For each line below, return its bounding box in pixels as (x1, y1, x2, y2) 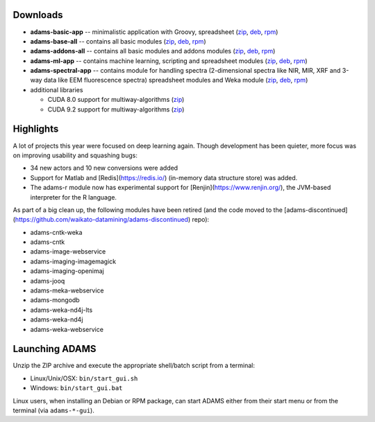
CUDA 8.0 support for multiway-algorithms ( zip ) (47, 96, 185, 104)
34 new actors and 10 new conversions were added (30, 164, 178, 173)
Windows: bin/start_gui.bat (30, 384, 123, 392)
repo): (192, 216, 210, 224)
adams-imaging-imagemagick (30, 257, 117, 265)
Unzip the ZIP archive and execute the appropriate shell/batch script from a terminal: (12, 361, 256, 370)
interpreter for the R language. (30, 193, 117, 201)
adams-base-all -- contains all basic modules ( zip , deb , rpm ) (30, 37, 206, 45)
